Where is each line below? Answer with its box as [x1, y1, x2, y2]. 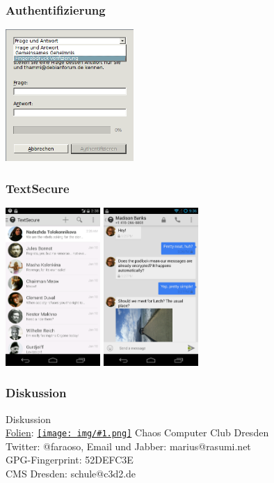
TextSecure [6, 179, 70, 197]
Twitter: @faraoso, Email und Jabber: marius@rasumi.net [6, 438, 251, 453]
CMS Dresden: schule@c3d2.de [6, 466, 136, 481]
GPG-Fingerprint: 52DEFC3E [6, 452, 134, 467]
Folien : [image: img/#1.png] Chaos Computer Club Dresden [6, 425, 269, 440]
